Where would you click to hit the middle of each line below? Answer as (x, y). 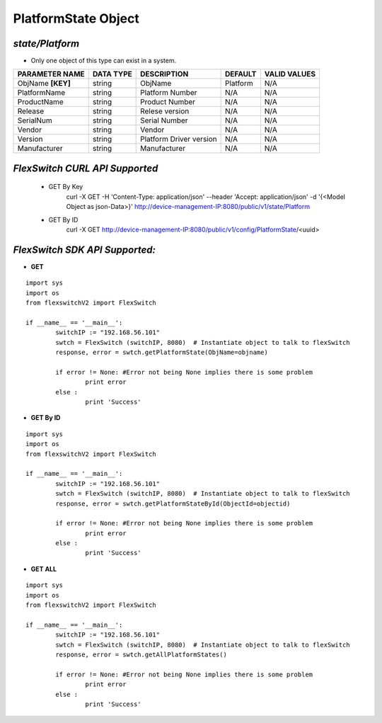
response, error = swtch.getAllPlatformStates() (141, 655)
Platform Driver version (179, 140)
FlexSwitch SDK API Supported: (84, 250)
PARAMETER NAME (51, 74)
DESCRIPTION (164, 74)
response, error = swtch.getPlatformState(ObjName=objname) (162, 353)
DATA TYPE (112, 74)
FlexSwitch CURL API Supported (86, 168)
